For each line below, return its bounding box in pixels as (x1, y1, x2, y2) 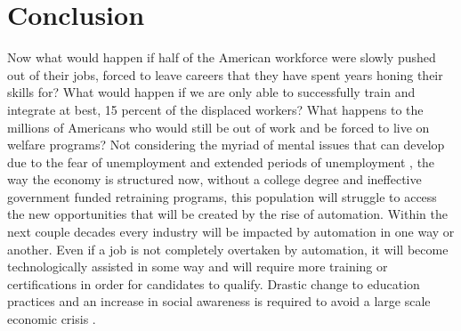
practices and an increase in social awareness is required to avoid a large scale (7, 292, 431, 311)
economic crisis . (7, 310, 96, 328)
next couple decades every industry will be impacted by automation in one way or (7, 222, 455, 241)
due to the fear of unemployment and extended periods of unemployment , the (7, 152, 435, 171)
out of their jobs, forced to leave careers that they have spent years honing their (7, 65, 443, 84)
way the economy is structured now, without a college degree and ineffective (7, 170, 422, 189)
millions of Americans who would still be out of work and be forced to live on (7, 117, 430, 136)
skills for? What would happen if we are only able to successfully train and (7, 83, 416, 101)
